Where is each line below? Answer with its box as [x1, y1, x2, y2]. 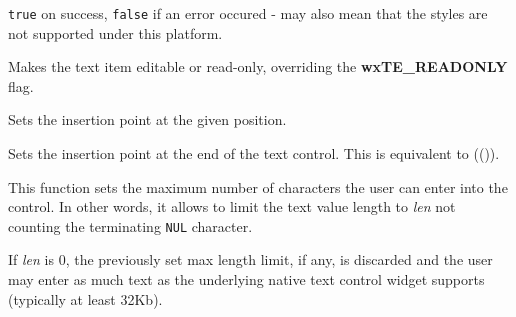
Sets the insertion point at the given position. [8, 109, 287, 130]
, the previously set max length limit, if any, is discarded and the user [65, 249, 493, 270]
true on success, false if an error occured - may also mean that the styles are [8, 3, 488, 23]
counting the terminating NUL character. [8, 215, 253, 236]
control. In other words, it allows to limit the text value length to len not [8, 196, 456, 217]
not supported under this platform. [8, 22, 223, 43]
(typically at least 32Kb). [8, 288, 163, 309]
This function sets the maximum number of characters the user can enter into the [8, 176, 508, 197]
